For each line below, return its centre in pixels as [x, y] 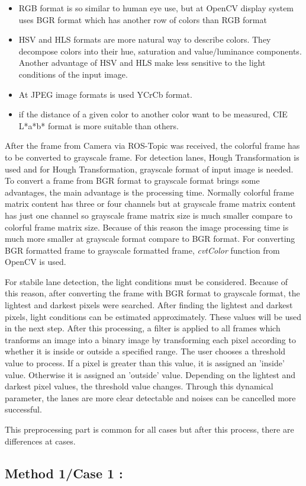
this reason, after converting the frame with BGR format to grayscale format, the [152, 293]
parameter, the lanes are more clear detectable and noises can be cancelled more [150, 397]
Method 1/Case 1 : [64, 473]
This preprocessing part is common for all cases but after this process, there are [149, 429]
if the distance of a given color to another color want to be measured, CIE [153, 114]
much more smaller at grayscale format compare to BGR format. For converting [150, 239]
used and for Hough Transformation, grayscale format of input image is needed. [149, 169]
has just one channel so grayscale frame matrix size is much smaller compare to [149, 215]
